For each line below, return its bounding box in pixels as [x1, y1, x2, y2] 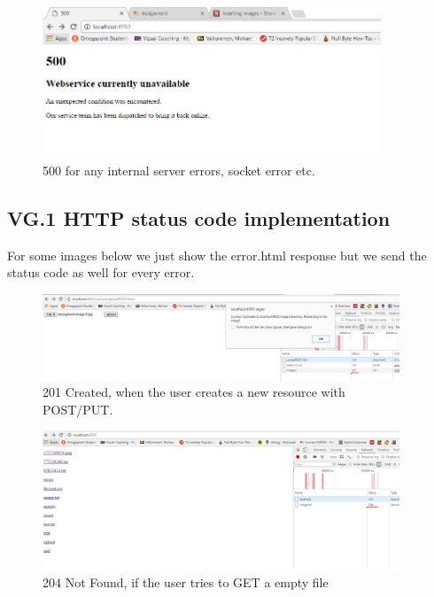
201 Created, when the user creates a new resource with [43, 383, 345, 401]
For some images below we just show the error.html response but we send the [7, 245, 427, 264]
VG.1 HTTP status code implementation [7, 204, 391, 231]
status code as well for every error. [7, 263, 195, 282]
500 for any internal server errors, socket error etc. [43, 160, 315, 179]
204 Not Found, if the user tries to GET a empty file [43, 572, 329, 591]
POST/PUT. [43, 399, 113, 418]
